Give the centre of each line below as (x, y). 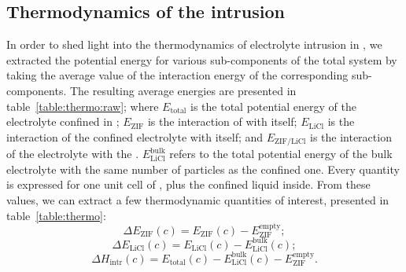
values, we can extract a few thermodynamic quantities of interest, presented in (198, 200)
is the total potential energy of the (273, 106)
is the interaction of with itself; (222, 121)
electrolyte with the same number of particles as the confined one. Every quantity (203, 169)
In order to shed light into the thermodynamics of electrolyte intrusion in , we (194, 44)
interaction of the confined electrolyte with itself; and (135, 136)
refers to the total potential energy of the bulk (281, 154)
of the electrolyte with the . (73, 154)
